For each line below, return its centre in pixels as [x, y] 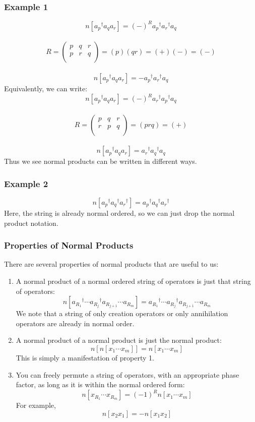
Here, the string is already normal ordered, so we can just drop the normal [119, 213]
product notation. [31, 223]
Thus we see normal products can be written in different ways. [101, 161]
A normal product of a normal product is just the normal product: [119, 340]
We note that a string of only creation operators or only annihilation [122, 313]
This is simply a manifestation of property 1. [85, 357]
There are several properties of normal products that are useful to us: [111, 264]
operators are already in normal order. [75, 323]
